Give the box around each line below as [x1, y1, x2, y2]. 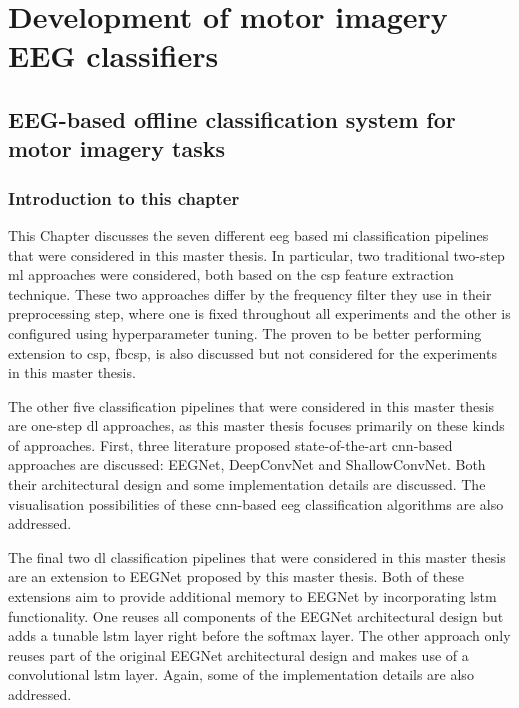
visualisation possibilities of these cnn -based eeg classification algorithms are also [8, 493, 504, 514]
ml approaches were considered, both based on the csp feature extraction [8, 264, 454, 285]
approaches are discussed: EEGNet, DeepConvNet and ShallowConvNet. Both [8, 454, 486, 475]
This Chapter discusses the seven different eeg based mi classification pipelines [8, 224, 489, 245]
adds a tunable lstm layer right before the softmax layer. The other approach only [8, 625, 511, 646]
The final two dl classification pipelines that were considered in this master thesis [8, 546, 506, 567]
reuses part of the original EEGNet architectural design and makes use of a [8, 644, 469, 665]
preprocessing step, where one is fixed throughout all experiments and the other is [8, 303, 511, 324]
